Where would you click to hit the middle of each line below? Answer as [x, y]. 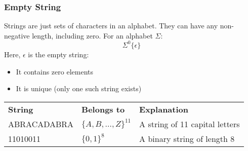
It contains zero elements [55, 71]
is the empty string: [58, 54]
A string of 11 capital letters [190, 124]
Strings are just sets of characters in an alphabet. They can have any [111, 26]
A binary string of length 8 [187, 138]
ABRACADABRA [41, 124]
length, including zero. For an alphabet [92, 35]
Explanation [164, 109]
